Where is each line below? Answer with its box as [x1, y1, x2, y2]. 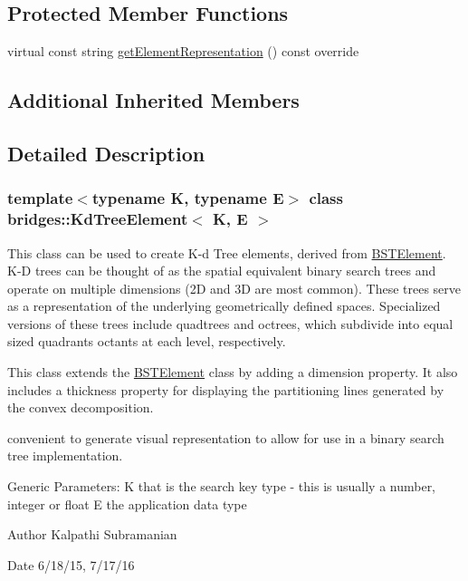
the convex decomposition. [7, 398, 154, 417]
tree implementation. [7, 446, 123, 465]
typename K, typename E [91, 187, 284, 209]
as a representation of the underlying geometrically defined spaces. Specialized [7, 296, 441, 315]
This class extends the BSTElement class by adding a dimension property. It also [7, 363, 458, 382]
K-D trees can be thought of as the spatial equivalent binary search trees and [7, 261, 436, 280]
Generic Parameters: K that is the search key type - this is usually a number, [7, 477, 436, 496]
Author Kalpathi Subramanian [7, 525, 177, 544]
